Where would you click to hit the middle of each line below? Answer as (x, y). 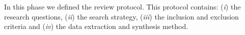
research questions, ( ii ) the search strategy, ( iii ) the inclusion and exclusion (121, 16)
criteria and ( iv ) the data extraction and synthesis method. (96, 26)
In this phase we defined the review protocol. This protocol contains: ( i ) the (122, 6)
